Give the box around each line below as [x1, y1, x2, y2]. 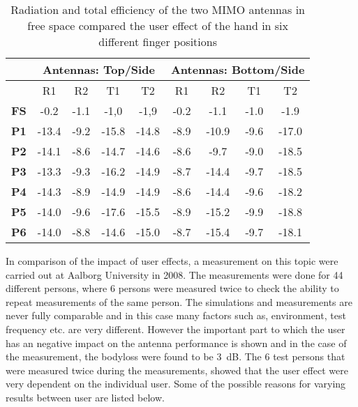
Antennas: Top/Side [42, 61, 155, 77]
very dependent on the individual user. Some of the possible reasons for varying [6, 376, 346, 391]
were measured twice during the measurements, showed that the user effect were [6, 362, 348, 377]
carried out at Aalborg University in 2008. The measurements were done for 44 [6, 267, 343, 282]
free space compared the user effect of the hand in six [27, 17, 289, 33]
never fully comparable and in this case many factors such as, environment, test [6, 308, 346, 323]
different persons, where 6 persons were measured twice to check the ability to [6, 281, 339, 295]
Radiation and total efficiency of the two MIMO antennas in [10, 1, 305, 17]
